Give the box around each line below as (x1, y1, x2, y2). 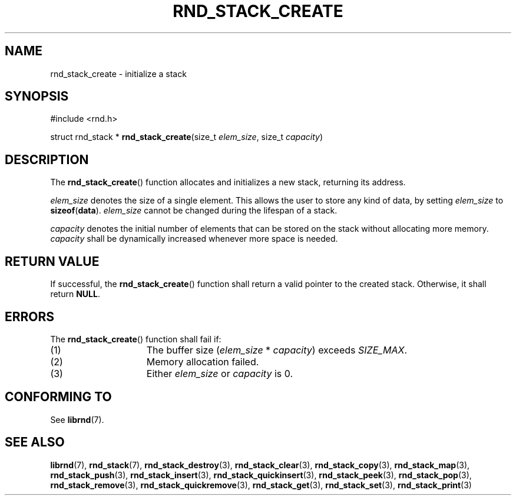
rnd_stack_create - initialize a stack (50, 68, 187, 79)
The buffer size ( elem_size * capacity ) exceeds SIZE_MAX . (146, 344, 408, 356)
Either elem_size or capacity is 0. (146, 367, 293, 379)
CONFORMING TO (5, 389, 112, 405)
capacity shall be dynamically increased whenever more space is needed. (50, 234, 338, 244)
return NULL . (50, 289, 100, 299)
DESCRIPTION (5, 152, 89, 167)
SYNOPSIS (5, 89, 69, 104)
